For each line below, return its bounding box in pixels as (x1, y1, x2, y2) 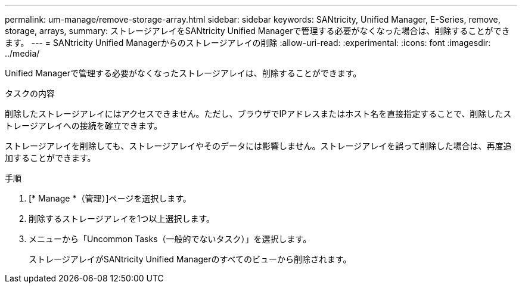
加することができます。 (5, 153, 96, 163)
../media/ (5, 48, 40, 58)
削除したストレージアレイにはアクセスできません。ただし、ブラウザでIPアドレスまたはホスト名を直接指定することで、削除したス (5, 109, 512, 119)
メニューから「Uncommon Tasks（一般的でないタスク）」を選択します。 (29, 234, 312, 244)
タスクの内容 (5, 88, 55, 98)
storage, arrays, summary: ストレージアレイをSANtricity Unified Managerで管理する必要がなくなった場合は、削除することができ (5, 26, 510, 36)
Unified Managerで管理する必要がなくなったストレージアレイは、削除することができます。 (5, 68, 362, 78)
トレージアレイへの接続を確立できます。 (5, 120, 163, 131)
